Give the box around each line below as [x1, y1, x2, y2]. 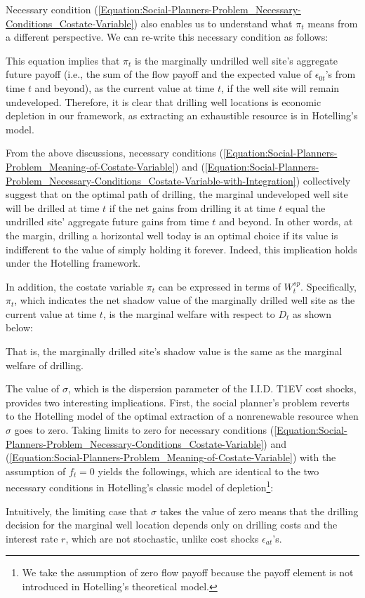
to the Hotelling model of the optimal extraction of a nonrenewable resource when [6, 408, 359, 423]
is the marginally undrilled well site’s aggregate [134, 53, 338, 67]
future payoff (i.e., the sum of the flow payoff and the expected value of [6, 67, 312, 81]
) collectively [296, 173, 351, 187]
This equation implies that [6, 53, 120, 67]
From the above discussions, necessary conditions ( [6, 145, 223, 160]
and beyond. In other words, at [219, 214, 353, 229]
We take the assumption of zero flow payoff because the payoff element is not [22, 565, 354, 580]
